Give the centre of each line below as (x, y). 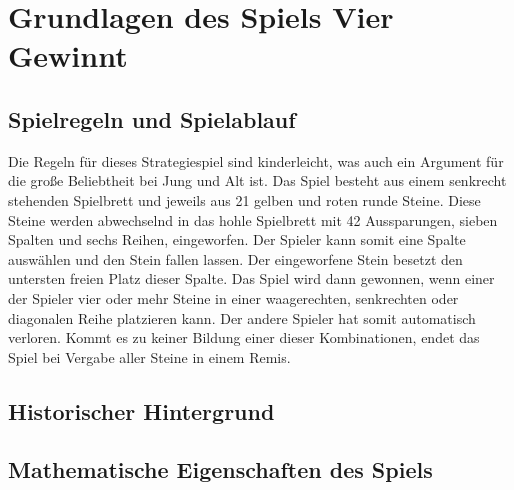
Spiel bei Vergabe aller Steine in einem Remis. (149, 356)
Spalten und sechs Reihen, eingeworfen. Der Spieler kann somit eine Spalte (237, 239)
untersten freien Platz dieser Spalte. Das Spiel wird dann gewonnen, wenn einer (251, 278)
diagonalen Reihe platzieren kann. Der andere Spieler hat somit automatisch (242, 317)
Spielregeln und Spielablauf (152, 118)
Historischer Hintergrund (141, 410)
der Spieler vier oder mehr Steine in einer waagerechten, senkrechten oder (233, 297)
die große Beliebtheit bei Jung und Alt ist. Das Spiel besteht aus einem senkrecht (257, 180)
